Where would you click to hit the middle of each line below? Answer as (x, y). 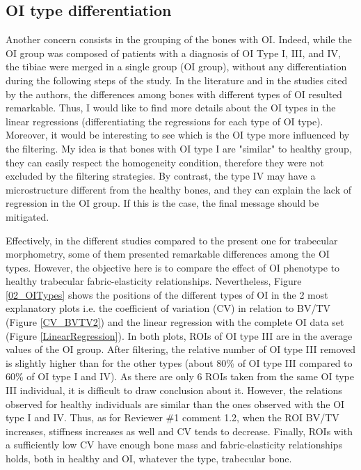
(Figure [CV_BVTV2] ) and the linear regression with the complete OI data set (175, 322)
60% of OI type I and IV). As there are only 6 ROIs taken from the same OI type (180, 376)
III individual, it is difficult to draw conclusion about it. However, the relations (174, 390)
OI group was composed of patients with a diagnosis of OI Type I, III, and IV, (173, 53)
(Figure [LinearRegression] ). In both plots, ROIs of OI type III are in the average (179, 335)
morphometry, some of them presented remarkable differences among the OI (168, 254)
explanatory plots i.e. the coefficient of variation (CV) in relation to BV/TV (168, 308)
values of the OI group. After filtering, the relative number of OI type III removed (181, 349)
